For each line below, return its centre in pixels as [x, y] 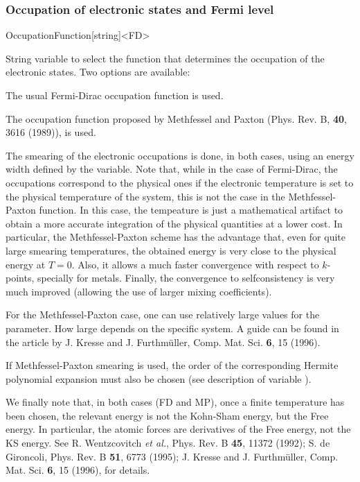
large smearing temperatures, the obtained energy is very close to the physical [171, 250]
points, [20, 278]
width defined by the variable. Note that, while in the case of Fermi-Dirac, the [172, 169]
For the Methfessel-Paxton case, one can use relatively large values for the [163, 315]
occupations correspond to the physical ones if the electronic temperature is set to [180, 182]
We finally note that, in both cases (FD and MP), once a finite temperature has [175, 402]
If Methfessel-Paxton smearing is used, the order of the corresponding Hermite [172, 365]
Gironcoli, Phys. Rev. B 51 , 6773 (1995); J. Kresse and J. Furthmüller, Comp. [172, 456]
